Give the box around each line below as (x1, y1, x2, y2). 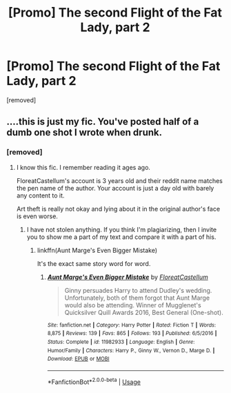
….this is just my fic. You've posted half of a (6, 116, 199, 128)
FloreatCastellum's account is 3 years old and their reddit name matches (16, 176, 223, 184)
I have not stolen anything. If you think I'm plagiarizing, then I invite (26, 225, 217, 233)
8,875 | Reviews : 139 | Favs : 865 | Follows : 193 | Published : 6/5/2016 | (47, 330, 217, 337)
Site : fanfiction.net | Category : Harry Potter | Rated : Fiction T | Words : (47, 321, 217, 329)
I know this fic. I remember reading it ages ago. (16, 163, 151, 171)
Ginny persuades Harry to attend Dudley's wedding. (64, 286, 212, 294)
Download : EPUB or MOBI (47, 356, 110, 363)
